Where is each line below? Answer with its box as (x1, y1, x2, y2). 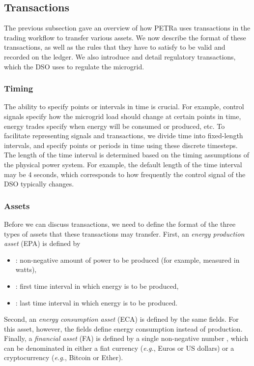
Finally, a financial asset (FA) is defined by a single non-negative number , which (4, 333, 249, 343)
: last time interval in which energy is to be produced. (15, 297, 178, 307)
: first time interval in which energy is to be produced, (15, 280, 179, 291)
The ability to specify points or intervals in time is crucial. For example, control (4, 101, 244, 112)
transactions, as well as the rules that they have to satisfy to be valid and (4, 42, 226, 52)
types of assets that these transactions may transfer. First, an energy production (4, 228, 245, 239)
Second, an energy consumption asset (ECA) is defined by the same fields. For (4, 314, 239, 324)
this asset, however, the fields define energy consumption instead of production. (4, 323, 243, 334)
